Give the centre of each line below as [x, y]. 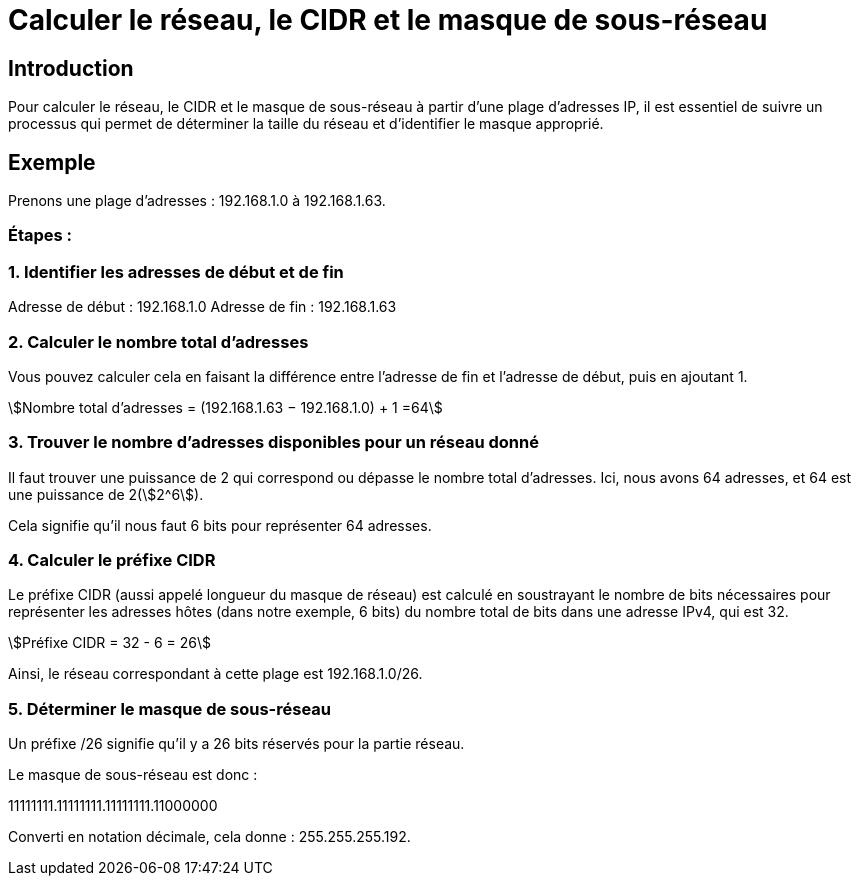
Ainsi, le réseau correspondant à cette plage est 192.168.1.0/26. [215, 674]
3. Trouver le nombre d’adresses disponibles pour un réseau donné [273, 442]
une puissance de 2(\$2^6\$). [106, 494]
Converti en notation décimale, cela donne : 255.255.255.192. [209, 837]
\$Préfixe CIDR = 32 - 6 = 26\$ [109, 643]
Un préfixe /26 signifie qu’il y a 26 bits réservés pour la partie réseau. [236, 744]
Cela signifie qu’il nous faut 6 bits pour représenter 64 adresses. [220, 525]
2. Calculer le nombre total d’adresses [158, 341]
